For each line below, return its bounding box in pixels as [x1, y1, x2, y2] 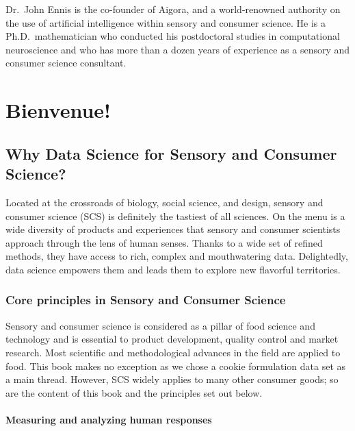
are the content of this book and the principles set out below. [5, 385, 263, 399]
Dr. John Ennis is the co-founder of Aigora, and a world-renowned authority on [5, 2, 341, 16]
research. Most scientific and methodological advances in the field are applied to [5, 345, 341, 359]
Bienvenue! [5, 96, 111, 124]
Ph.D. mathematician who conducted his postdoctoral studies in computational [5, 29, 340, 43]
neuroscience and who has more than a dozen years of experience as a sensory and [5, 42, 350, 56]
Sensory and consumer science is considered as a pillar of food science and [5, 318, 315, 332]
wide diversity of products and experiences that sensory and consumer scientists [5, 222, 341, 236]
